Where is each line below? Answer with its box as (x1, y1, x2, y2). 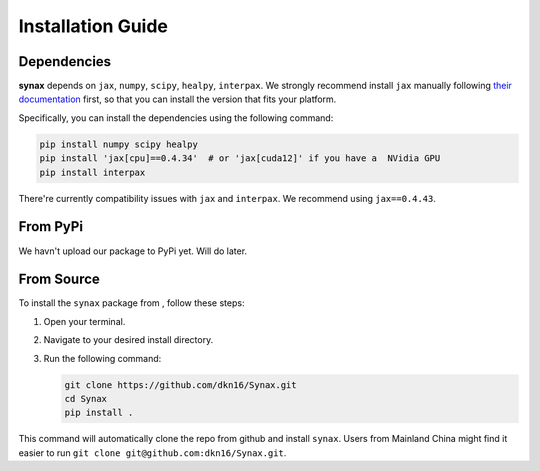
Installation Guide (18, 15, 169, 37)
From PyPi (18, 218, 84, 235)
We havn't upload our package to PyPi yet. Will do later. (18, 245, 248, 257)
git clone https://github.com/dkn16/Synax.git (64, 379, 297, 390)
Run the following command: (43, 352, 162, 364)
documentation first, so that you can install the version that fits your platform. (18, 93, 337, 105)
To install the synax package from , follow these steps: (18, 297, 245, 309)
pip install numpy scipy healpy (39, 138, 199, 150)
